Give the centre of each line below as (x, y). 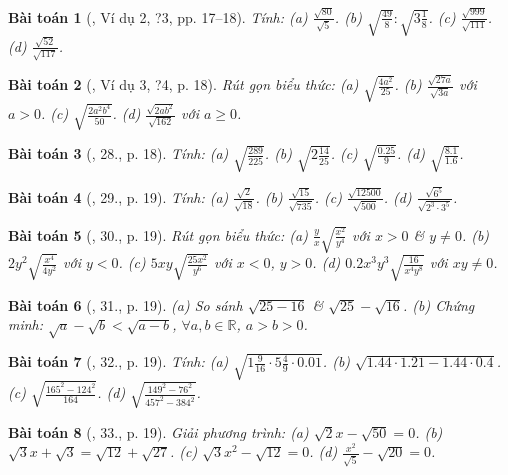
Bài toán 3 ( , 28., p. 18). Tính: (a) (118, 153)
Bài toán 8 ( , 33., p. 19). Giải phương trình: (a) (158, 431)
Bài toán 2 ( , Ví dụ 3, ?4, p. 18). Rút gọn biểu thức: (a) (183, 84)
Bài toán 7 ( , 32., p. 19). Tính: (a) (118, 361)
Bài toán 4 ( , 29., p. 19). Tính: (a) (118, 196)
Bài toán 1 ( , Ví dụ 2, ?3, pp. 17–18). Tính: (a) (158, 16)
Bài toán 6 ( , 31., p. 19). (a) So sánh (125, 304)
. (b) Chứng (439, 304)
